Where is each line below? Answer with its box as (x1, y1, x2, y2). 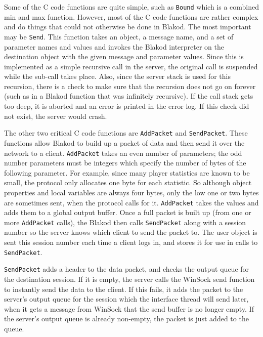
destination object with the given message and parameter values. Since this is (4, 51, 244, 62)
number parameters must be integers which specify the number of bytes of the (4, 157, 246, 168)
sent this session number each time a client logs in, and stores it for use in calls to (4, 237, 258, 247)
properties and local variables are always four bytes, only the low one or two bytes (4, 187, 259, 197)
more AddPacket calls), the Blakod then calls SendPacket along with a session (4, 217, 246, 227)
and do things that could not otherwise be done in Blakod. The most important (4, 21, 251, 32)
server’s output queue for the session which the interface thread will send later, (4, 293, 249, 304)
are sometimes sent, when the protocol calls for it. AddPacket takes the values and (4, 197, 259, 207)
